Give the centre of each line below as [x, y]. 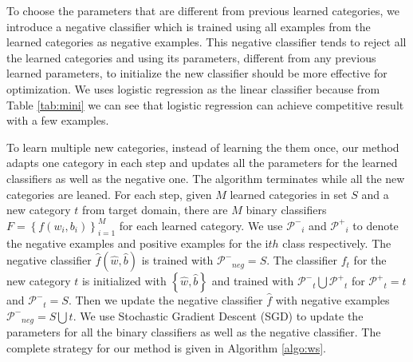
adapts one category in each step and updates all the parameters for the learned [202, 163]
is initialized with [124, 281]
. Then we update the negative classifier [165, 300]
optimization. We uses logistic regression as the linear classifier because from [193, 88]
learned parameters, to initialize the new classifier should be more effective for [197, 73]
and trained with [253, 281]
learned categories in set [289, 194]
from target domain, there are [155, 210]
